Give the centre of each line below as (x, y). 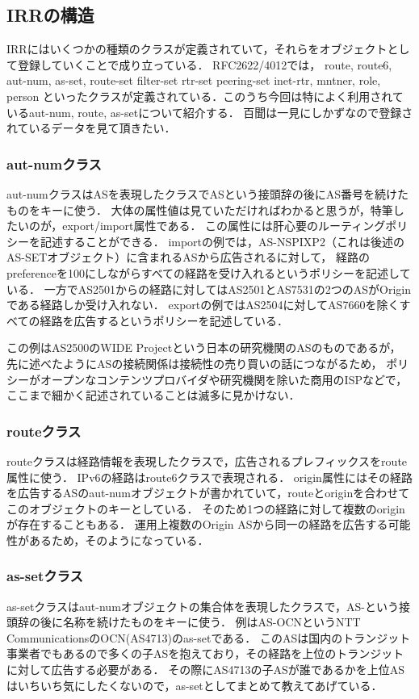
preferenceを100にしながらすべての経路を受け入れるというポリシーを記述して (209, 272)
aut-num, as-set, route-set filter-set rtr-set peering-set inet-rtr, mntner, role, (194, 80)
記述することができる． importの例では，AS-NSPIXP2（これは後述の (222, 241)
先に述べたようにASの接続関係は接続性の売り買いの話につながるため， (195, 363)
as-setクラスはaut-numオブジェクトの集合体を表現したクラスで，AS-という (203, 606)
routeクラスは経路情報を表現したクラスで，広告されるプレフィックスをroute (207, 460)
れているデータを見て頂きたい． (91, 128)
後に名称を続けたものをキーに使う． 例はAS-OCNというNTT (200, 622)
